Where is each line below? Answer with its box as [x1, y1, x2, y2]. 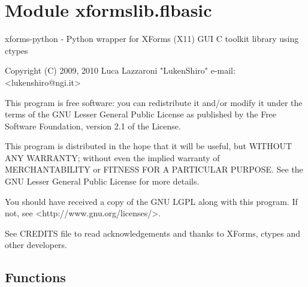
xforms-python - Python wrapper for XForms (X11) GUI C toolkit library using [5, 32, 299, 45]
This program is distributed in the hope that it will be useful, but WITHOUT [5, 140, 292, 152]
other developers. [5, 238, 67, 251]
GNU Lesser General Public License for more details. [5, 175, 200, 188]
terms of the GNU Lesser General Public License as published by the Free [5, 108, 277, 120]
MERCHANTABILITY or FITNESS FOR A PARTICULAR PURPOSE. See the [5, 163, 303, 176]
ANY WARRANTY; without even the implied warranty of [5, 151, 220, 164]
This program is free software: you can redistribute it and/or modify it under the [5, 96, 303, 108]
